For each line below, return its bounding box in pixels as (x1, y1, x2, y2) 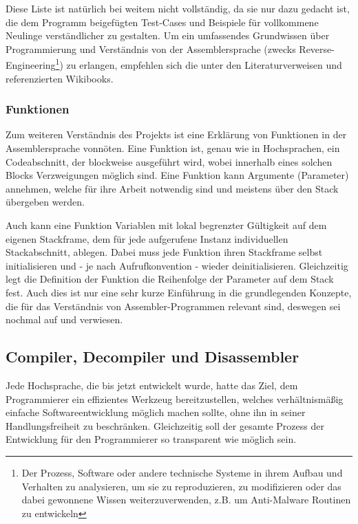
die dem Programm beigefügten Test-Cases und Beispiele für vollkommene (6, 14, 319, 29)
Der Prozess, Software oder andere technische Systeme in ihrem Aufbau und (21, 465, 343, 479)
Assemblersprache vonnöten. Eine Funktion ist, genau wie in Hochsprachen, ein (6, 141, 340, 155)
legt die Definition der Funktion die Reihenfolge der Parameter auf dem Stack (6, 272, 334, 286)
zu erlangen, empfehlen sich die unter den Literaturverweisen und (66, 58, 342, 72)
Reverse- (299, 41, 335, 56)
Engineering (6, 58, 56, 72)
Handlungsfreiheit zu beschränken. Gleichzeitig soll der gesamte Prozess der (6, 418, 324, 433)
